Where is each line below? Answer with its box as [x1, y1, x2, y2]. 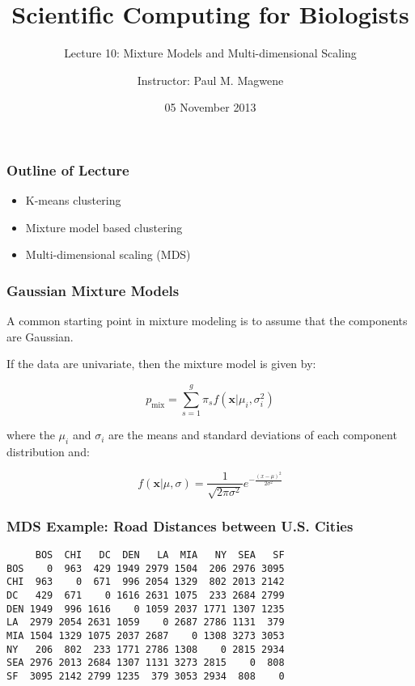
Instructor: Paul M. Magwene [137, 71, 284, 88]
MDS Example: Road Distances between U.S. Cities [6, 515, 354, 536]
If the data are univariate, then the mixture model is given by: [6, 355, 316, 372]
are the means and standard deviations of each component [108, 426, 397, 443]
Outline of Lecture [6, 159, 129, 180]
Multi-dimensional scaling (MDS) [25, 246, 191, 263]
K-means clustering [25, 192, 121, 209]
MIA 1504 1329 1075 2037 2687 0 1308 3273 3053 [6, 630, 285, 642]
